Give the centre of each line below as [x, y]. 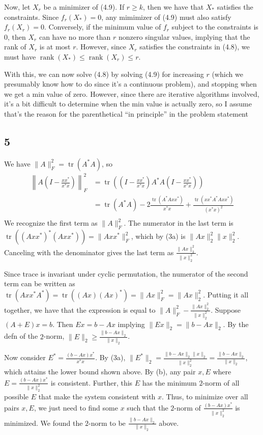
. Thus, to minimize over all [205, 397]
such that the [148, 407]
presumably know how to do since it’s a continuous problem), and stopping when [130, 84]
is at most [55, 47]
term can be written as [40, 283]
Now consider [25, 357]
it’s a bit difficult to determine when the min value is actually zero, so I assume [128, 104]
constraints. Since [32, 17]
